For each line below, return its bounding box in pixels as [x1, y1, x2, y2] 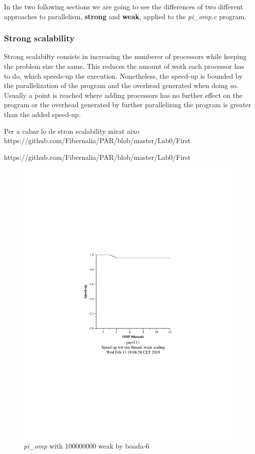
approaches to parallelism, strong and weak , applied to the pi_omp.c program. [4, 11, 247, 21]
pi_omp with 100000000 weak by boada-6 [24, 440, 149, 451]
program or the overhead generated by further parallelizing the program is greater [4, 99, 252, 110]
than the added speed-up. [4, 109, 81, 119]
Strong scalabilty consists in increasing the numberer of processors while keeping [4, 51, 247, 61]
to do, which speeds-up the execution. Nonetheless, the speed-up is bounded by [4, 70, 243, 81]
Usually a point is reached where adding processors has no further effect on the [4, 90, 243, 100]
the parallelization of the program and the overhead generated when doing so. [4, 80, 239, 91]
